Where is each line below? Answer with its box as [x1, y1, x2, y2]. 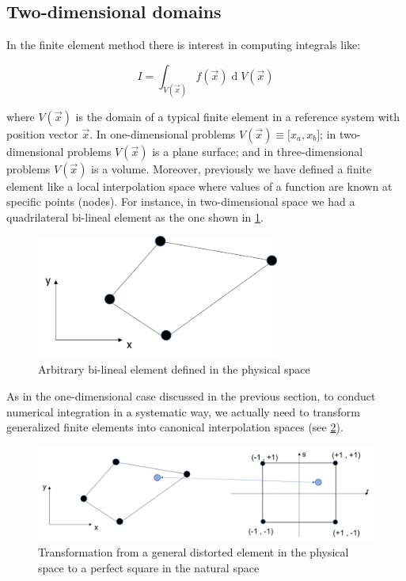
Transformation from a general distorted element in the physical [38, 544, 349, 560]
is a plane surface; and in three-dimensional [152, 142, 363, 159]
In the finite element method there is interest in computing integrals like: [6, 36, 361, 53]
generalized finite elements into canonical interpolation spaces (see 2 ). [6, 419, 343, 435]
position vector [6, 125, 78, 142]
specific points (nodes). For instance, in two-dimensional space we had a [6, 193, 355, 210]
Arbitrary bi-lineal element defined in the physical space [38, 361, 310, 378]
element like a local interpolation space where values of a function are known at [6, 177, 393, 194]
